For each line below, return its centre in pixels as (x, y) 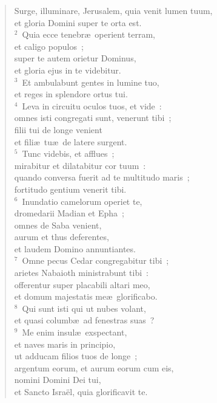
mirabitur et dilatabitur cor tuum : (80, 165)
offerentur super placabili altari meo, (82, 284)
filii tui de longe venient (58, 129)
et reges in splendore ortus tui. (71, 94)
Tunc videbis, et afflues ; (68, 153)
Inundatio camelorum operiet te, (82, 201)
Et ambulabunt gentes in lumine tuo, (91, 82)
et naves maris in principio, (65, 344)
